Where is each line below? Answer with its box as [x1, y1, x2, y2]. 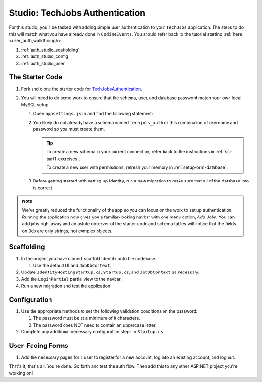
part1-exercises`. [46, 156, 80, 162]
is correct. [33, 185, 54, 191]
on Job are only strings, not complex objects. [22, 228, 113, 234]
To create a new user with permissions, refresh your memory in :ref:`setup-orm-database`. [46, 164, 228, 170]
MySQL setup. [21, 102, 50, 108]
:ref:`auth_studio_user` [21, 60, 66, 66]
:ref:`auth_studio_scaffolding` [21, 47, 80, 53]
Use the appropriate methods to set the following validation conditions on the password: [21, 309, 197, 314]
